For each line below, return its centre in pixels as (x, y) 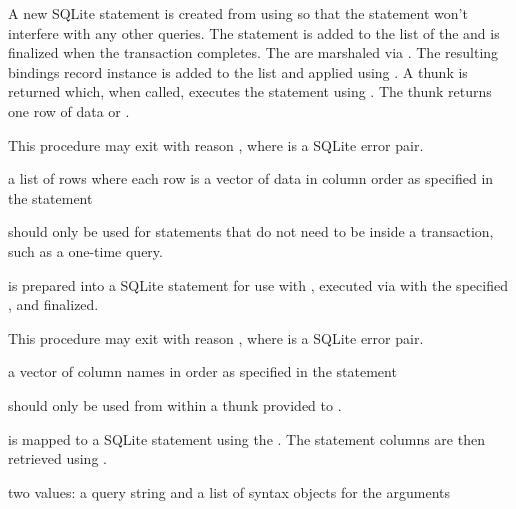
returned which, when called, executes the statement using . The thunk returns (250, 91)
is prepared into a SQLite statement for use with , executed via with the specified (258, 284)
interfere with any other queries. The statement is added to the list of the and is (254, 32)
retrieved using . (57, 458)
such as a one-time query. (85, 250)
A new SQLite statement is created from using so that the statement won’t (238, 13)
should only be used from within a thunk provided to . (175, 404)
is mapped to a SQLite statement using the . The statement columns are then (246, 438)
